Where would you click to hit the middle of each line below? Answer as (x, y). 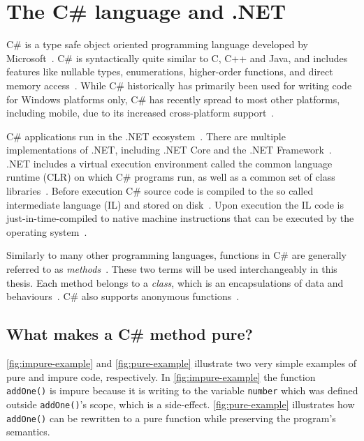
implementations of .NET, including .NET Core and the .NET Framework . (169, 150)
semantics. (28, 432)
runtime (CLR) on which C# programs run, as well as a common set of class (171, 177)
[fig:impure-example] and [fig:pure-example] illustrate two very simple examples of (181, 363)
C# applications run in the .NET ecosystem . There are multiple (146, 136)
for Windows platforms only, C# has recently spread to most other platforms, (173, 99)
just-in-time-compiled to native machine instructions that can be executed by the (180, 218)
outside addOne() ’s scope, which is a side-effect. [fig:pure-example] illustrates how (181, 404)
